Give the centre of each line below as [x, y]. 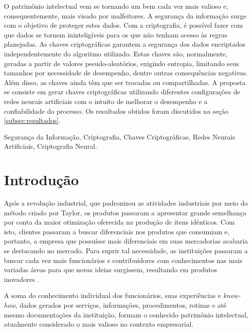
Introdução [41, 180]
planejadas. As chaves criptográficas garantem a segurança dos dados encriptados [125, 44]
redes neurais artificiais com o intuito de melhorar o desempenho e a [106, 101]
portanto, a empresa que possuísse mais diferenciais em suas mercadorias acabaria [126, 241]
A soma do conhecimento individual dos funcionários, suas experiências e [113, 295]
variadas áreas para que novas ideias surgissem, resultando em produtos [111, 270]
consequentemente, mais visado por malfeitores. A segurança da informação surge [125, 15]
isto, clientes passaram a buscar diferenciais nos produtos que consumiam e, [117, 231]
